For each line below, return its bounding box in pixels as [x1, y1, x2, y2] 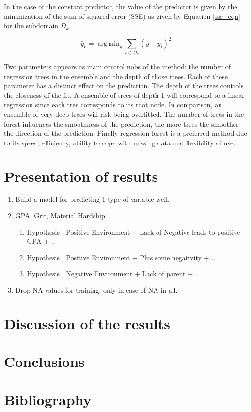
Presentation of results [4, 166, 158, 186]
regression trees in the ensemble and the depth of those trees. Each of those [4, 71, 228, 81]
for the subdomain [4, 20, 59, 31]
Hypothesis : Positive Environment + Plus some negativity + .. [27, 252, 215, 262]
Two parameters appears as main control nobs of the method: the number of [4, 62, 231, 72]
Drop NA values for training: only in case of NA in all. [15, 285, 178, 295]
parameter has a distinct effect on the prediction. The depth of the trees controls [4, 80, 244, 91]
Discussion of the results [4, 313, 170, 333]
